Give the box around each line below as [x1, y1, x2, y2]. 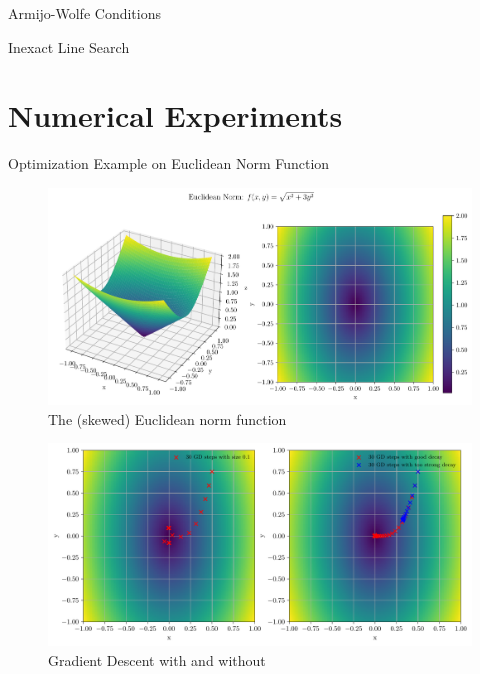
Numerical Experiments [8, 95, 343, 136]
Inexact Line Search [8, 36, 130, 57]
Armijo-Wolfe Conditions [8, 3, 161, 23]
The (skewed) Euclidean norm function [48, 408, 287, 429]
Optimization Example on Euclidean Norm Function [8, 153, 330, 174]
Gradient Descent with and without [48, 649, 266, 670]
